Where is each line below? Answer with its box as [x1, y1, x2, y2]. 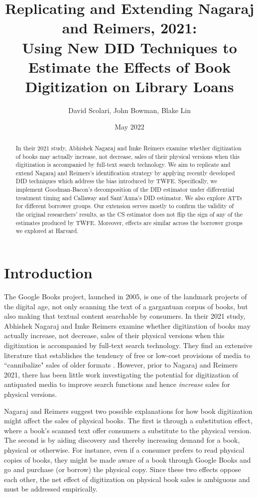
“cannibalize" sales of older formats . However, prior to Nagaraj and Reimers [4, 360, 238, 370]
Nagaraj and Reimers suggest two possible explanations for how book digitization [4, 405, 253, 416]
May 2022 [115, 122, 144, 132]
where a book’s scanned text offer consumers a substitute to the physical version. [4, 425, 252, 435]
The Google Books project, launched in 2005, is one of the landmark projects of [4, 291, 247, 302]
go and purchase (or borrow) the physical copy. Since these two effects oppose [4, 464, 241, 475]
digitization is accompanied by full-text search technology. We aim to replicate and [15, 160, 231, 169]
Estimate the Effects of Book [28, 56, 231, 77]
